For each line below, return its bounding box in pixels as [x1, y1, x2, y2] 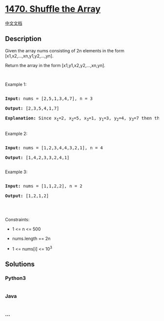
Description [5, 35, 41, 43]
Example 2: [5, 131, 28, 137]
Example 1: [5, 81, 27, 87]
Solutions [5, 260, 35, 268]
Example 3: [5, 169, 28, 175]
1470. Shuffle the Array [5, 3, 101, 15]
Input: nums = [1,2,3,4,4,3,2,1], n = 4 [5, 145, 103, 150]
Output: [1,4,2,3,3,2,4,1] [5, 155, 70, 160]
